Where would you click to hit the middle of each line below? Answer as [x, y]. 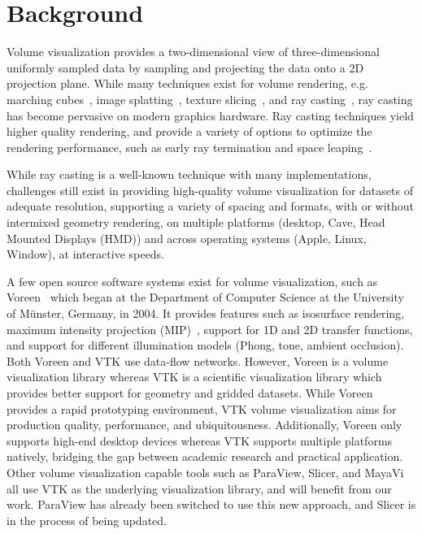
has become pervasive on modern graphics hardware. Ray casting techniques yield [210, 115]
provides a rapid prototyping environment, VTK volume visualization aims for [202, 408]
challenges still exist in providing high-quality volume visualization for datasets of [210, 190]
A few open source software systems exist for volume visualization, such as [192, 281]
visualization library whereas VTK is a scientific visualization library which [194, 377]
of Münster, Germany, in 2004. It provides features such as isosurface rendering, [205, 313]
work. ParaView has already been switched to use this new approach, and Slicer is [211, 504]
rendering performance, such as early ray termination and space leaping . [189, 147]
